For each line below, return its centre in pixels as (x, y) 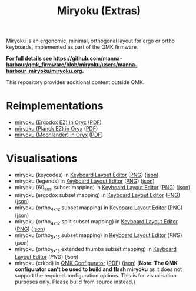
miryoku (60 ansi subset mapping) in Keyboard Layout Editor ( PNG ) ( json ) (102, 188)
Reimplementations (55, 106)
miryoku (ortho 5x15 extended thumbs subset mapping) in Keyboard (95, 250)
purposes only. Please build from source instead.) (75, 282)
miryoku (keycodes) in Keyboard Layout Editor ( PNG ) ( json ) (87, 175)
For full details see (29, 58)
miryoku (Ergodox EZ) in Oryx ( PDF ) (58, 122)
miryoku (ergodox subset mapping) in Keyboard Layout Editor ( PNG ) (97, 195)
